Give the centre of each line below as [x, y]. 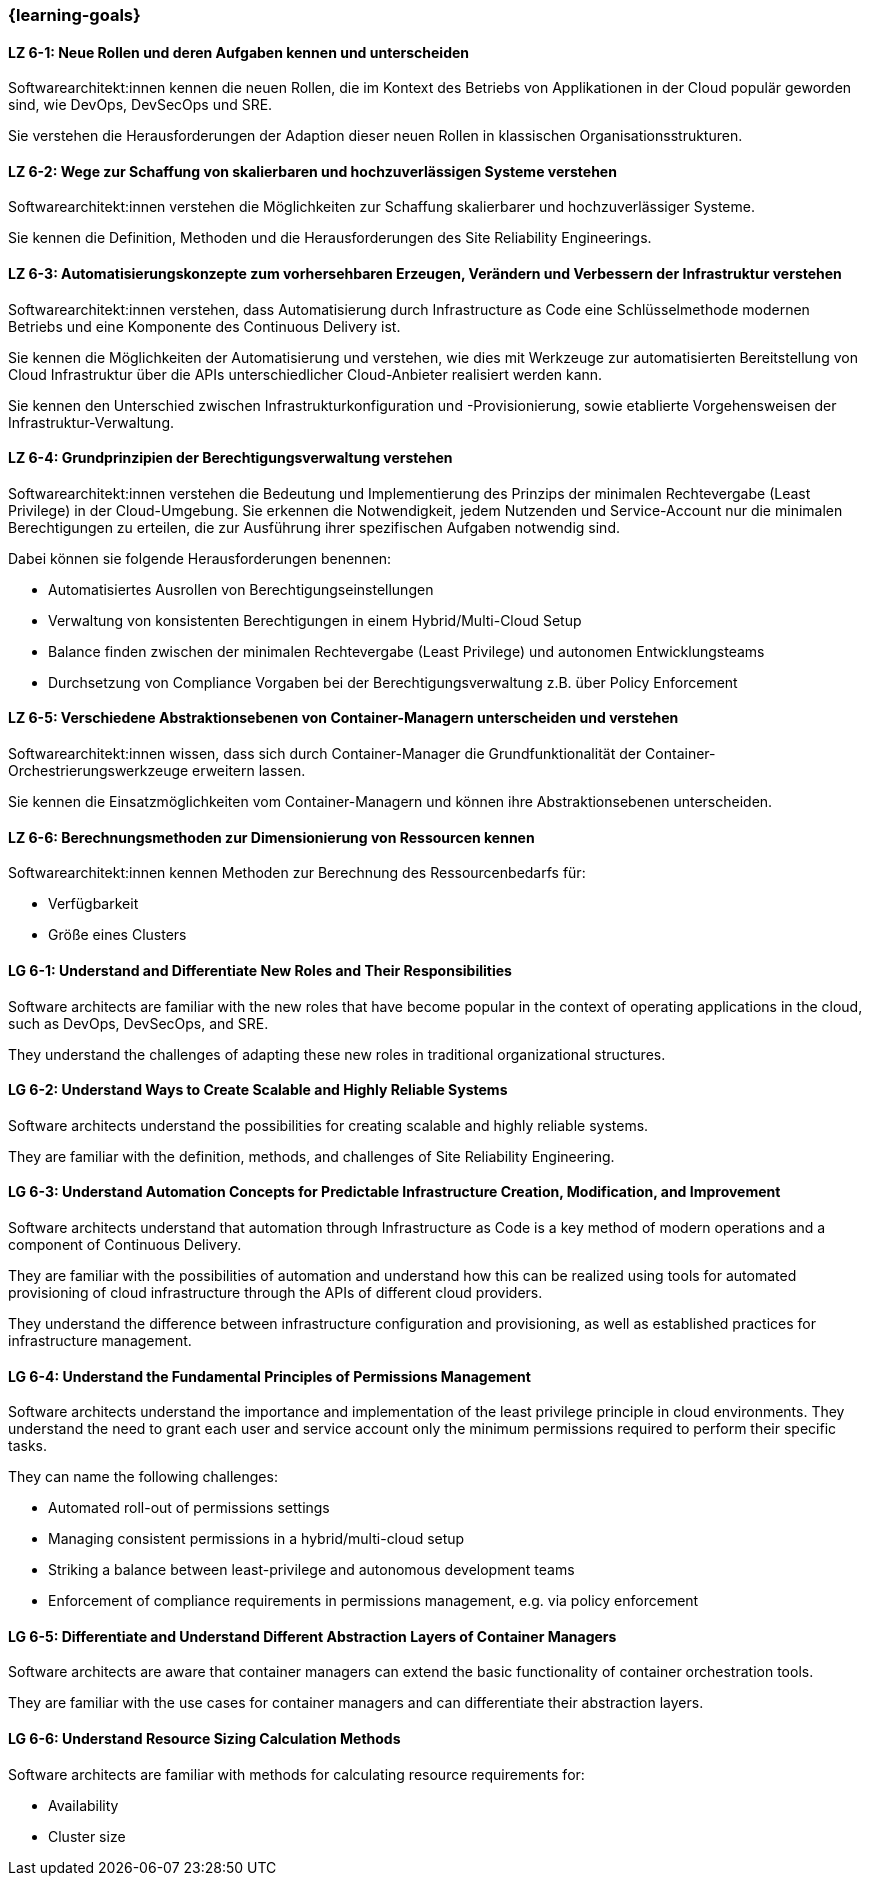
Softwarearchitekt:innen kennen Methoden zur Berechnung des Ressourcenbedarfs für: [297, 873]
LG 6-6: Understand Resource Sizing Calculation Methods [204, 1739]
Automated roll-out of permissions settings [189, 1508]
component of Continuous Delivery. [125, 1244]
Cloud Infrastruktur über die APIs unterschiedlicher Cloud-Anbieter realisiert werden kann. [305, 374]
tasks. [28, 1446]
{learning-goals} [74, 15]
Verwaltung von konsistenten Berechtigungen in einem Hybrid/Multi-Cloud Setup [315, 620]
